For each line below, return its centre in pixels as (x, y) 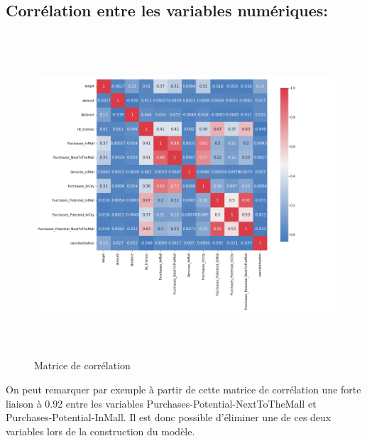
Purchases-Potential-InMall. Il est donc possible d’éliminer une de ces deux (169, 417)
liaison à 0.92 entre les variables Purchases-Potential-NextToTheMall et (161, 403)
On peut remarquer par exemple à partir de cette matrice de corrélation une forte (183, 389)
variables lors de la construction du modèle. (100, 431)
